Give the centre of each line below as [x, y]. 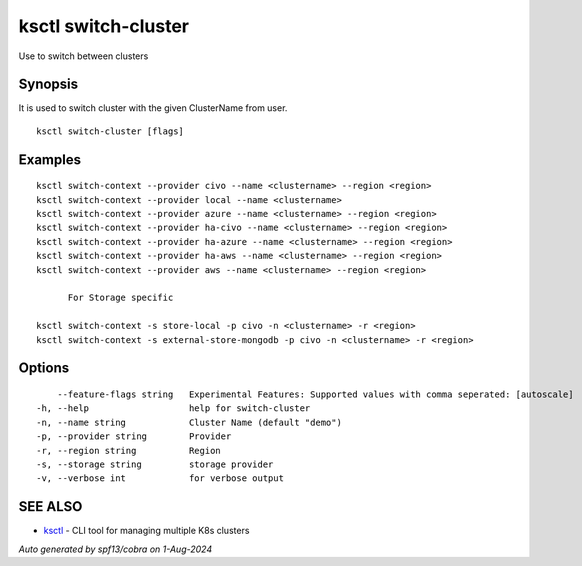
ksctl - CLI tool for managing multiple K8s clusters [146, 531]
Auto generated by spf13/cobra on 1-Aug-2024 [115, 549]
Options [44, 368]
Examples [50, 159]
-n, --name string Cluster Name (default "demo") [189, 422]
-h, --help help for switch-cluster [173, 408]
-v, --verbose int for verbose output [160, 478]
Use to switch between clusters [83, 56]
